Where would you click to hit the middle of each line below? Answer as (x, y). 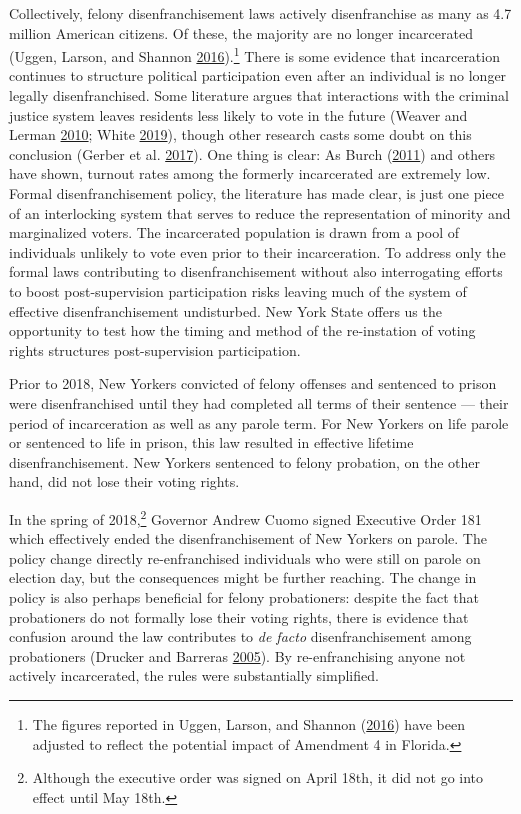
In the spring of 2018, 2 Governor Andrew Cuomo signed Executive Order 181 (245, 517)
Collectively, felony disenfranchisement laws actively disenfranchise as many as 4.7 (260, 13)
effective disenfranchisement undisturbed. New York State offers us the (225, 310)
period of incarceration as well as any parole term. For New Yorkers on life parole (259, 422)
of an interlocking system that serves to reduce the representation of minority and (260, 212)
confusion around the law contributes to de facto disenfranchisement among (240, 636)
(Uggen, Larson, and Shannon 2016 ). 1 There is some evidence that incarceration (254, 54)
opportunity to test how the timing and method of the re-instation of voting (242, 330)
